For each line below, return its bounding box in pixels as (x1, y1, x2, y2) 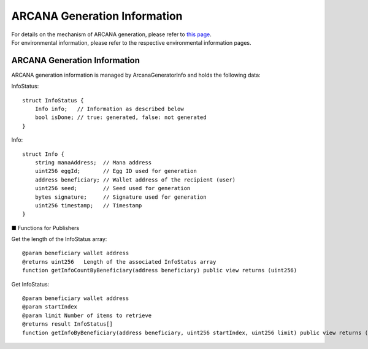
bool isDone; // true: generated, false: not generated (34, 114, 207, 121)
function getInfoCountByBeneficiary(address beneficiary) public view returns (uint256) (22, 267, 297, 274)
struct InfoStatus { (22, 97, 84, 104)
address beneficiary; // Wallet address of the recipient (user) (34, 176, 236, 183)
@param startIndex (22, 304, 78, 310)
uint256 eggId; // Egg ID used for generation (34, 167, 197, 175)
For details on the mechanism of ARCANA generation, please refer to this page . (11, 31, 212, 38)
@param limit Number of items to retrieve (22, 312, 152, 319)
